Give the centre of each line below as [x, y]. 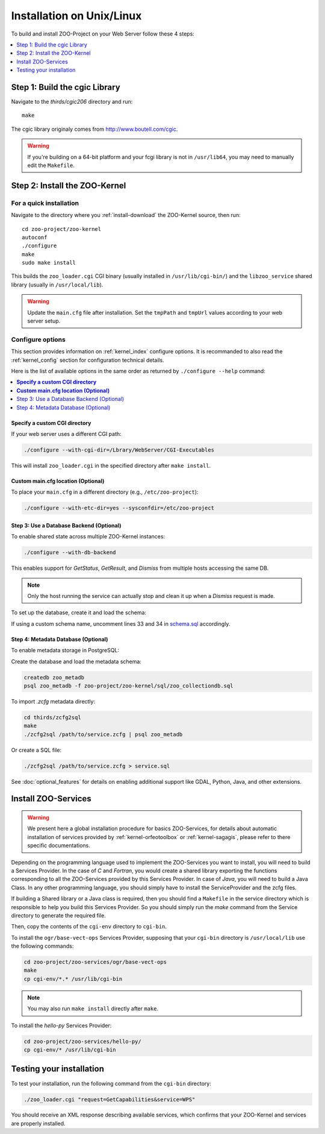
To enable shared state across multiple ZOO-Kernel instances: [88, 537]
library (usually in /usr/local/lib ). [57, 285]
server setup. [44, 321]
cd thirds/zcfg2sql [52, 717]
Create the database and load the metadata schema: [76, 661]
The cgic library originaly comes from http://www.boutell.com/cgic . [94, 129]
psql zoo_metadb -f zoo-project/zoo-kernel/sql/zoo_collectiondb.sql [128, 685]
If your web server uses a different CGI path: [66, 433]
